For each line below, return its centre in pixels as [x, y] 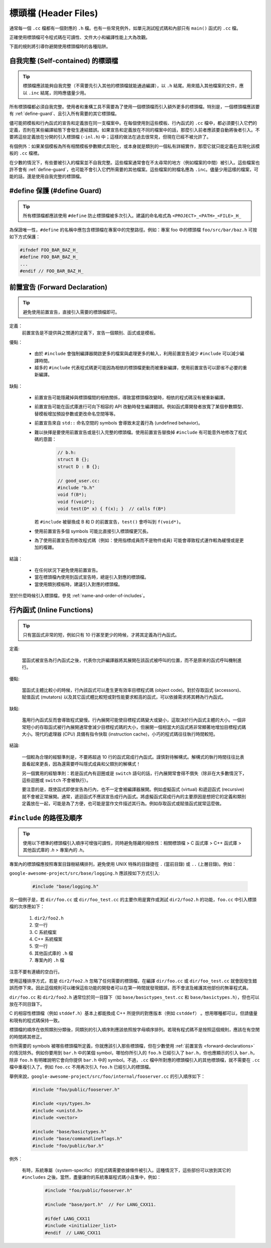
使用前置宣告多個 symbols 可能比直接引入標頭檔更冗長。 [93, 531]
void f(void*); [76, 502]
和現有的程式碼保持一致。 [36, 1020]
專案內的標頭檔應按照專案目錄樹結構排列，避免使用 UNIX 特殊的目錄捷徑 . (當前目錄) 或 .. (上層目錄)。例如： [123, 864]
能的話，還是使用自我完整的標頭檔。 [47, 176]
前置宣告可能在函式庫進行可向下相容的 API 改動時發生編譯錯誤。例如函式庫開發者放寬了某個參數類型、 [140, 406]
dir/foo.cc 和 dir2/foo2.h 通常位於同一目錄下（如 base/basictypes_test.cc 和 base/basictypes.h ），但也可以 [134, 997]
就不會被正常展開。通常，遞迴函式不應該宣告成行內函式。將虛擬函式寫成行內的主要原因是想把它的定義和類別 [134, 796]
